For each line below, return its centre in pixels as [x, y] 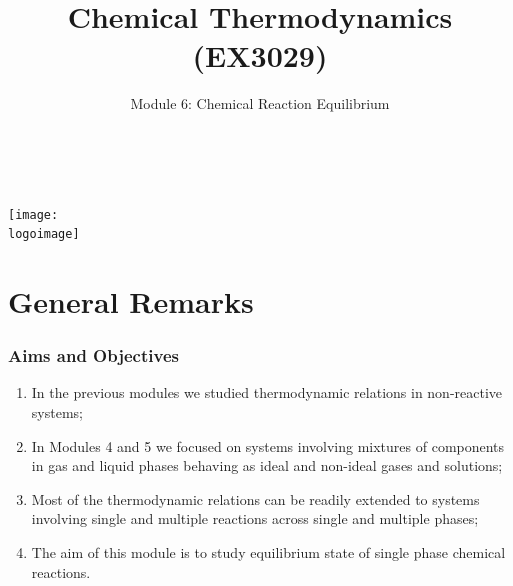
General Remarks [131, 301]
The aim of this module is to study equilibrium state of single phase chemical [268, 551]
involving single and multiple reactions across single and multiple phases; [255, 518]
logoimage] [44, 234]
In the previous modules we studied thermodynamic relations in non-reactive [267, 392]
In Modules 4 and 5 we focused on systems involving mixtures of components [268, 445]
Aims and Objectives [93, 355]
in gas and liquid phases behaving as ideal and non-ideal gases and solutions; [267, 465]
